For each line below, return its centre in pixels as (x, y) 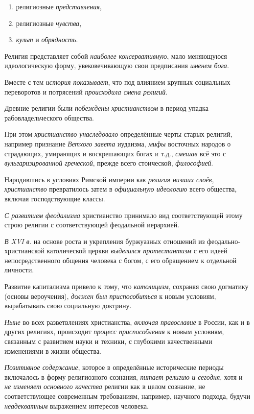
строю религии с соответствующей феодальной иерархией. (92, 225)
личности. (19, 270)
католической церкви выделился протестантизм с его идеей (137, 251)
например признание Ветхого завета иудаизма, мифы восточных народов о (118, 143)
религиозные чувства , (49, 23)
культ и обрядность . (47, 39)
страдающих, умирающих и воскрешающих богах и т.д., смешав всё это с (115, 153)
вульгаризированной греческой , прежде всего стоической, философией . (109, 163)
